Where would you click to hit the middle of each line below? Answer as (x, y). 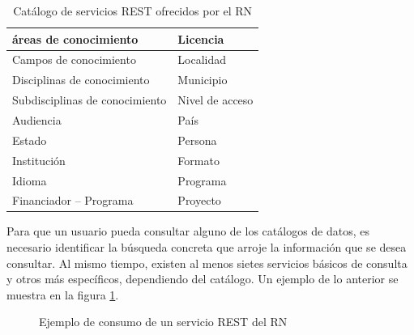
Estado (30, 140)
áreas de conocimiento (75, 38)
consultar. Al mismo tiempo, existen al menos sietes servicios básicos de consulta (207, 263)
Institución (39, 160)
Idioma (30, 180)
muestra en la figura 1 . (63, 294)
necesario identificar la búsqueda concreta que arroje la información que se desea (207, 247)
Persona (197, 140)
